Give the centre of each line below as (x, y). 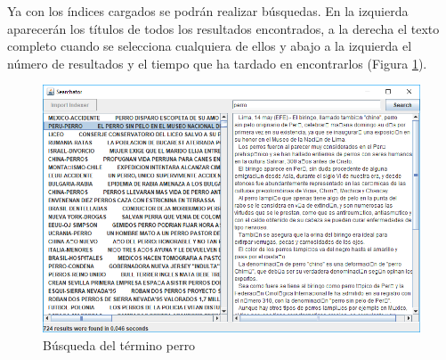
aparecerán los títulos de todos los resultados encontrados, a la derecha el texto (223, 28)
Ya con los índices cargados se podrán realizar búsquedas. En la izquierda (208, 11)
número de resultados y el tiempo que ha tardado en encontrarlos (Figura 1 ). (217, 63)
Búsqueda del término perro (119, 345)
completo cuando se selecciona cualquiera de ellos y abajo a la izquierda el (210, 46)
